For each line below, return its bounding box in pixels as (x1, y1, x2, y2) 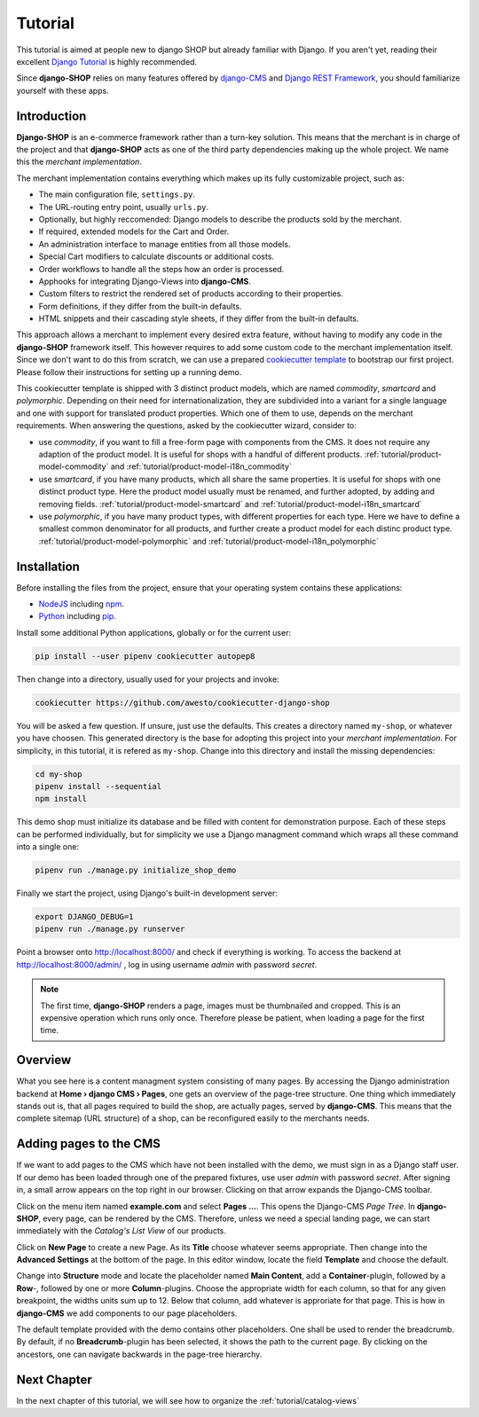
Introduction (16, 108, 87, 123)
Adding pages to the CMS (16, 1136, 161, 1152)
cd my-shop (35, 769, 82, 779)
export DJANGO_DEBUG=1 (35, 912, 134, 922)
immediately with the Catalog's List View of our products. (16, 1225, 226, 1236)
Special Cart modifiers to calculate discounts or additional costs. (38, 251, 275, 262)
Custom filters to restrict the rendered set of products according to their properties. (38, 288, 343, 299)
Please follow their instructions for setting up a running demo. (16, 366, 242, 377)
